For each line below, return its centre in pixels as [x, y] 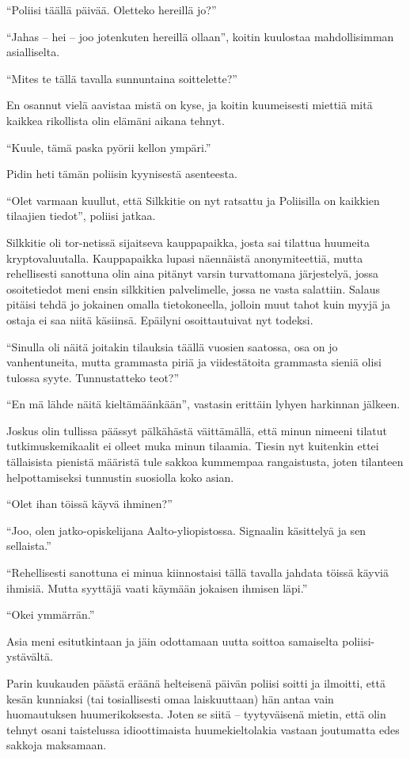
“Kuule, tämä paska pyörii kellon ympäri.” [109, 147]
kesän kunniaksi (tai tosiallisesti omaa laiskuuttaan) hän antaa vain [170, 698]
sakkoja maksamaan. [57, 745]
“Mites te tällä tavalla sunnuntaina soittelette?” [122, 78]
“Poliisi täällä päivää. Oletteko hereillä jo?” [112, 9]
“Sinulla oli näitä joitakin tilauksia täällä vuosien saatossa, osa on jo [172, 346]
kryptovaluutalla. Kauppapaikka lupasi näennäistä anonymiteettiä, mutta [185, 258]
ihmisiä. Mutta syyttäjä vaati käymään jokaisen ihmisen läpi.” [157, 587]
